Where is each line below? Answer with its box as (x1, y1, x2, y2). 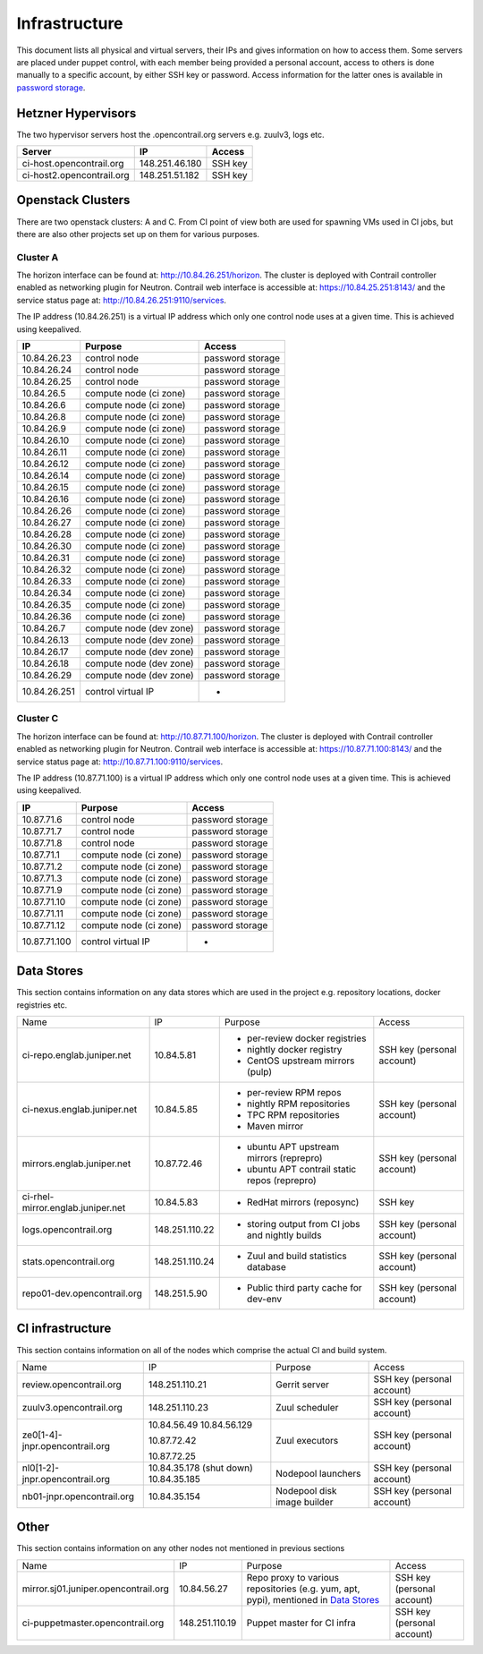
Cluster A (16, 251, 59, 263)
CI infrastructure (16, 1321, 112, 1336)
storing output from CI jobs (246, 1218, 361, 1231)
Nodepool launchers (275, 1467, 361, 1479)
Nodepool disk (275, 1484, 337, 1496)
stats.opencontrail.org (21, 1256, 115, 1268)
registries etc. (16, 999, 68, 1010)
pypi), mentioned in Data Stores (246, 1593, 380, 1606)
